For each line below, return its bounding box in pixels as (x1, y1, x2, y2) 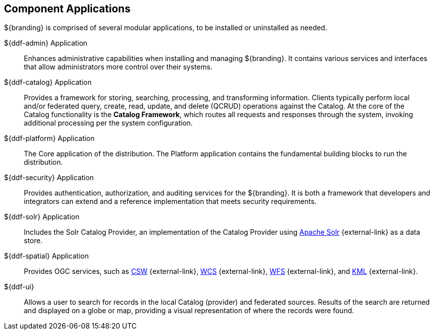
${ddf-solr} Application (4, 212, 80, 221)
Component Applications (4, 2, 131, 15)
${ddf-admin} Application (4, 39, 87, 48)
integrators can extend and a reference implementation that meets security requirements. (24, 197, 317, 206)
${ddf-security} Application (4, 173, 94, 182)
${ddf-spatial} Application (4, 252, 89, 261)
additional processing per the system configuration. (24, 119, 193, 128)
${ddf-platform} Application (4, 134, 95, 143)
